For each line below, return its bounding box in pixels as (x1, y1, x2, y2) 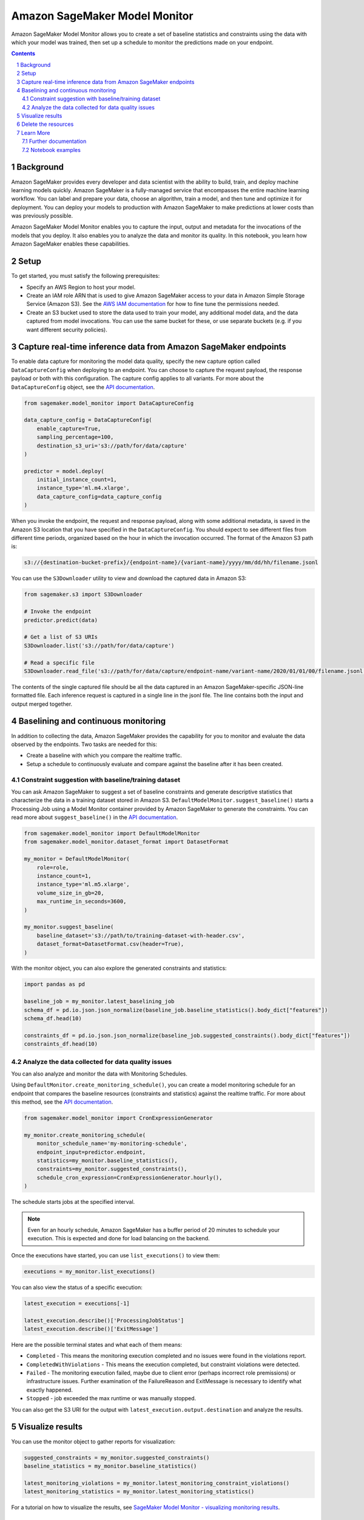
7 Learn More (16, 129, 50, 136)
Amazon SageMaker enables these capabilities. (11, 240, 130, 247)
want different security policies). (26, 326, 107, 333)
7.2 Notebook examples (22, 146, 81, 153)
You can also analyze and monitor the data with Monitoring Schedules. (11, 1070, 188, 1077)
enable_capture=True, (36, 425, 101, 432)
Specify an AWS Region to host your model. (26, 283, 136, 291)
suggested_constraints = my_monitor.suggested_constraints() (24, 1454, 210, 1461)
